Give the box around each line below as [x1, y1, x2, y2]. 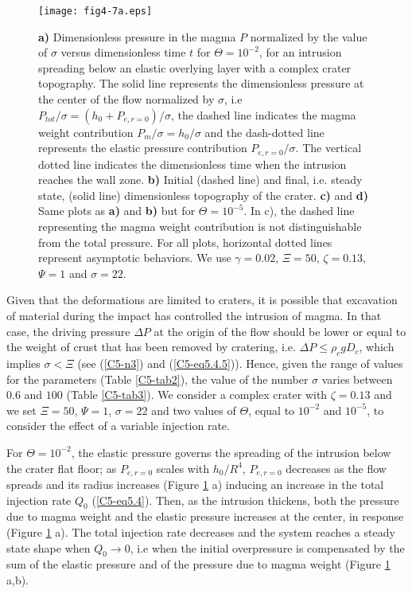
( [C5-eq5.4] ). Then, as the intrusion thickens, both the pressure [91, 491, 399, 508]
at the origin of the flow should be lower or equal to [154, 322, 406, 339]
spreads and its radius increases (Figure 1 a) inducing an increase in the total [6, 476, 384, 493]
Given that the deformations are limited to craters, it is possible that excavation [6, 291, 398, 308]
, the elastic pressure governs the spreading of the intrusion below [71, 444, 391, 460]
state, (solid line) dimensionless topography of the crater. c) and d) [38, 186, 368, 203]
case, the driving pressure [6, 322, 130, 339]
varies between [321, 370, 393, 387]
